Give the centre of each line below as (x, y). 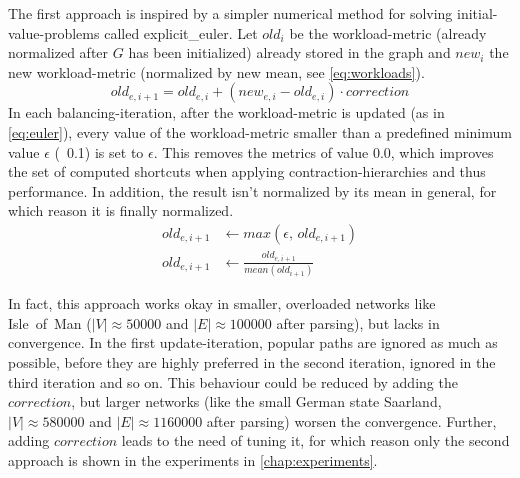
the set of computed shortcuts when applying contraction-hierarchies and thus (247, 171)
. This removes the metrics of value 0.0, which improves (323, 151)
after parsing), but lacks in (358, 322)
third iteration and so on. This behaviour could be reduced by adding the (233, 381)
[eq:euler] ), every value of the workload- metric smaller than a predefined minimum (260, 131)
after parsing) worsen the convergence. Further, (351, 420)
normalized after (58, 52)
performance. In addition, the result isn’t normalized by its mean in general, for (252, 190)
